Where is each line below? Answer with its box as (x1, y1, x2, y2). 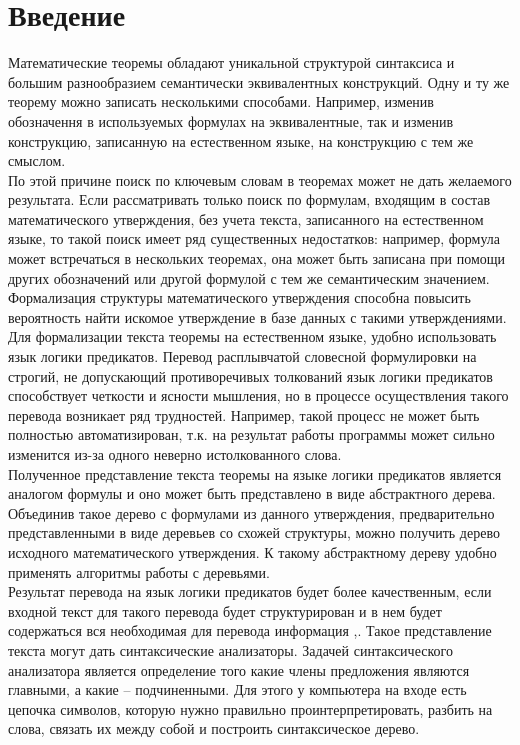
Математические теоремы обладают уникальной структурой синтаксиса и (8, 52, 455, 73)
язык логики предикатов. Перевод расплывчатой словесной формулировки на (8, 346, 477, 367)
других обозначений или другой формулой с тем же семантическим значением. (8, 267, 490, 288)
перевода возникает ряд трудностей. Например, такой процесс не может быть (8, 404, 480, 425)
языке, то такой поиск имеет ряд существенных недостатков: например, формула (8, 228, 501, 249)
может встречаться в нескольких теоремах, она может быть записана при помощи (8, 248, 506, 269)
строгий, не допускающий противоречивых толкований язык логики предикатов (8, 365, 493, 386)
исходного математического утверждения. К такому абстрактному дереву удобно (8, 541, 497, 562)
